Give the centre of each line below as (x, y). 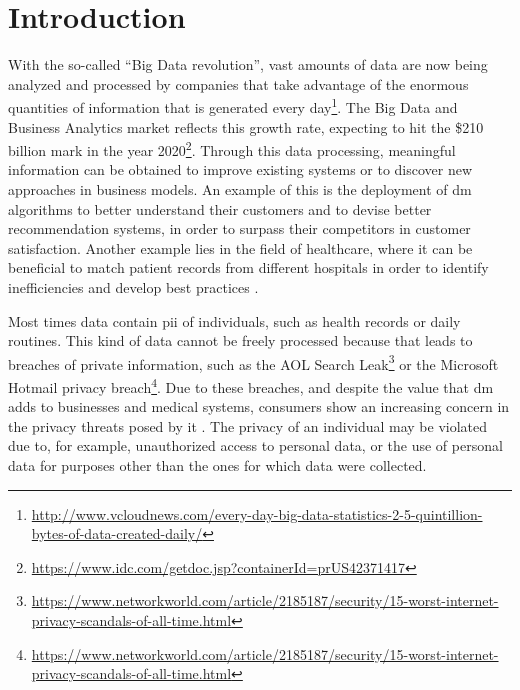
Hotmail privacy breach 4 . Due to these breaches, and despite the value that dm (251, 385)
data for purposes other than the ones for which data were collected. (217, 465)
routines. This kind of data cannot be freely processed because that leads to (240, 340)
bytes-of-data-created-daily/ (117, 533)
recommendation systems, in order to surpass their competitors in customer (239, 228)
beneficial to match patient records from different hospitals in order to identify (248, 267)
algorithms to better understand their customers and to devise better (220, 208)
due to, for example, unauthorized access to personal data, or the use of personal (255, 445)
